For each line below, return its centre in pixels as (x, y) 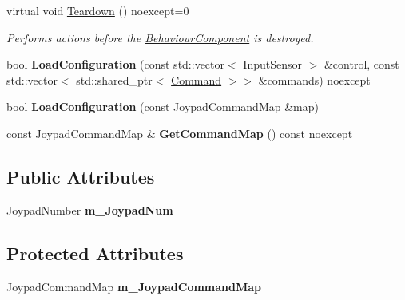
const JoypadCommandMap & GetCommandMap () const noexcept (180, 133)
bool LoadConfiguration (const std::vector (116, 64)
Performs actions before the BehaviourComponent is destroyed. (160, 37)
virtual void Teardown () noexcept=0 (98, 10)
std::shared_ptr (114, 79)
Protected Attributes (95, 253)
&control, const (361, 64)
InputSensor (272, 64)
